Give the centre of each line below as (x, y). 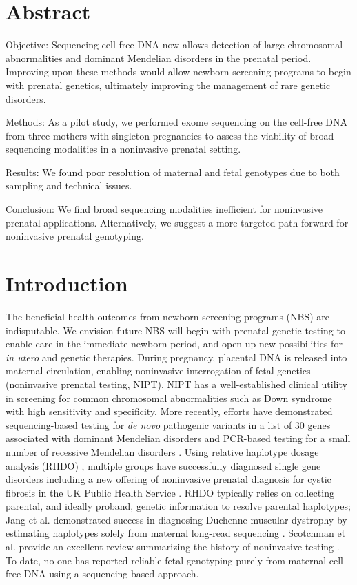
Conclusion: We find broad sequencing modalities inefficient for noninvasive (164, 209)
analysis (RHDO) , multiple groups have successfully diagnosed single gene (163, 465)
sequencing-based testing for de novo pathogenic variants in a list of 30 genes (168, 424)
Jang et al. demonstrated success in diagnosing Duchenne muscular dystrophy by (176, 519)
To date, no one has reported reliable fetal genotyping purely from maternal (166, 560)
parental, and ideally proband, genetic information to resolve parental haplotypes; (178, 506)
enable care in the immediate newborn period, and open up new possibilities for (174, 344)
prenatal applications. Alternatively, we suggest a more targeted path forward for (177, 222)
